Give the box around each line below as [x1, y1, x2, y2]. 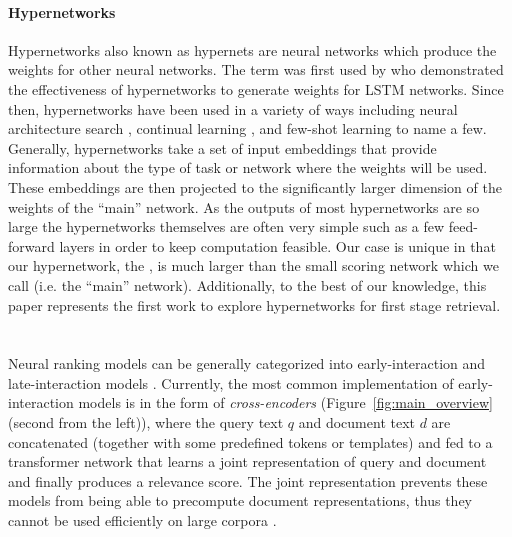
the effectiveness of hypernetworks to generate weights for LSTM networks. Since [8, 78, 504, 99]
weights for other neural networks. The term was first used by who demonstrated [8, 59, 504, 80]
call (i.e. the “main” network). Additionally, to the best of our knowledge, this [8, 274, 487, 295]
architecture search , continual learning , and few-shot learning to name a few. [8, 118, 487, 139]
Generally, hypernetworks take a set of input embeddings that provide [8, 137, 437, 158]
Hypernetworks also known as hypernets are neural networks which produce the [8, 39, 497, 60]
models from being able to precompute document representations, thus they [8, 490, 473, 511]
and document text [298, 412, 415, 433]
